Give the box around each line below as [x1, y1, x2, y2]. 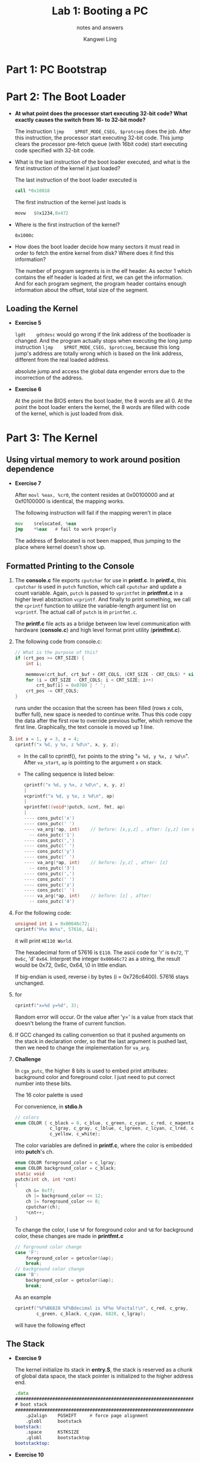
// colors [14, 1114, 40, 1120]
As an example [14, 1293, 52, 1301]
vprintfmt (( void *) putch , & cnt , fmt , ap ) [23, 804, 126, 810]
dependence [6, 464, 55, 474]
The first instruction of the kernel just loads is [14, 198, 127, 205]
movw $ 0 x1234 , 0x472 [14, 210, 69, 216]
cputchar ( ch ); [26, 1204, 61, 1210]
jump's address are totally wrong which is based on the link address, [14, 350, 183, 357]
